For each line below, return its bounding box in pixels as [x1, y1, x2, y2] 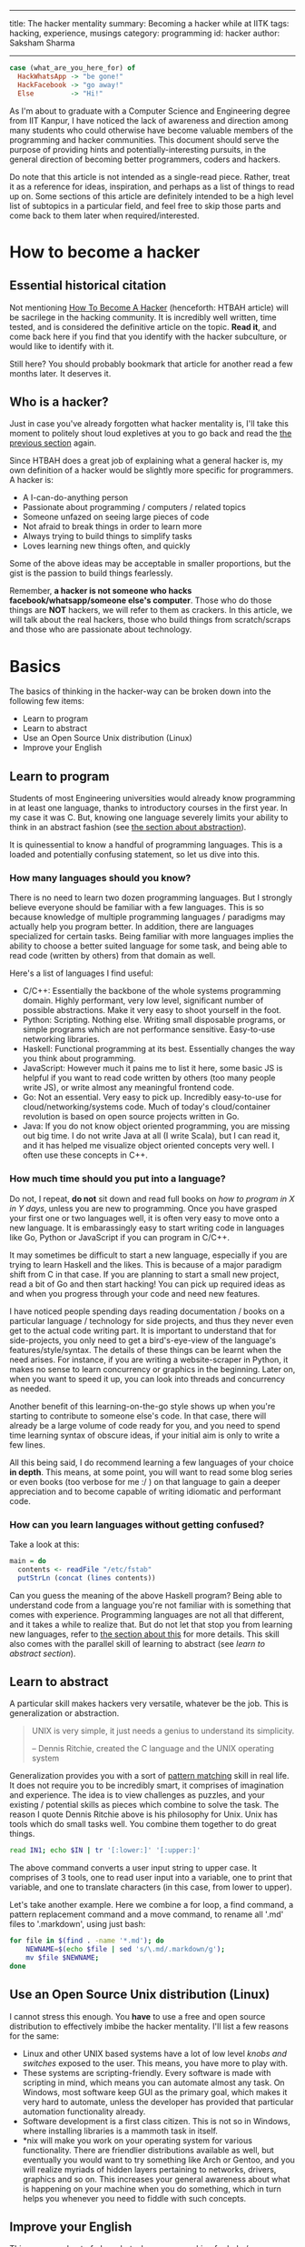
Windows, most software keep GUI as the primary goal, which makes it [22, 2086, 288, 2097]
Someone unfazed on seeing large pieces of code [22, 511, 210, 523]
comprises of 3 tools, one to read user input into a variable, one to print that [9, 1872, 292, 1883]
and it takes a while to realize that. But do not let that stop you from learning [9, 1619, 293, 1630]
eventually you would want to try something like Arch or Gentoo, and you [22, 2154, 295, 2165]
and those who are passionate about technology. [9, 624, 192, 635]
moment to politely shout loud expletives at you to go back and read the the [9, 428, 292, 439]
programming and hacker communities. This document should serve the [9, 134, 280, 145]
